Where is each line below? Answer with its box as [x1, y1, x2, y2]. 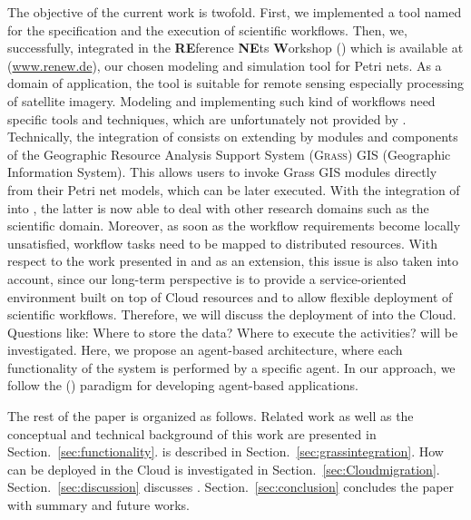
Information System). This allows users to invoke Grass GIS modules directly [7, 162, 437, 182]
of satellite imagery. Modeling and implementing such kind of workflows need [7, 91, 436, 110]
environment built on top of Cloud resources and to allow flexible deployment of [7, 287, 453, 306]
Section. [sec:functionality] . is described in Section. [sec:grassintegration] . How [7, 442, 444, 461]
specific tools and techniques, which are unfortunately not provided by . [7, 109, 407, 128]
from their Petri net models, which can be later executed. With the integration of [7, 180, 460, 199]
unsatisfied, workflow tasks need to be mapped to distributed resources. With [7, 233, 437, 252]
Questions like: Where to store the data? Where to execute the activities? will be [7, 322, 458, 341]
